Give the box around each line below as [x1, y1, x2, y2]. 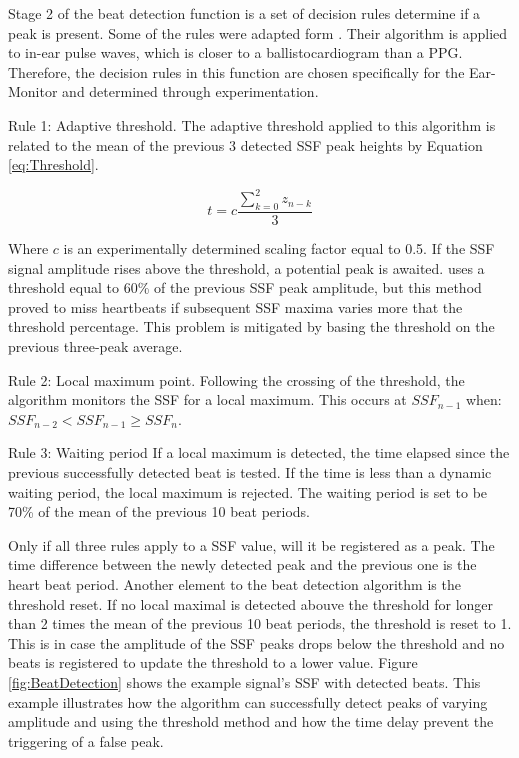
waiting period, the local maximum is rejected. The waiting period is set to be [8, 481, 488, 502]
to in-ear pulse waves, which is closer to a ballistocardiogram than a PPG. [8, 42, 463, 63]
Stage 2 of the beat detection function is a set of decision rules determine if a [8, 3, 481, 23]
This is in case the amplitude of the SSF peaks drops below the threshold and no [8, 632, 505, 653]
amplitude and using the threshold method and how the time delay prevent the [8, 711, 494, 732]
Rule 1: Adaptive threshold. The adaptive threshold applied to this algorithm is [8, 114, 496, 135]
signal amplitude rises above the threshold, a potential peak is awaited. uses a [8, 257, 485, 278]
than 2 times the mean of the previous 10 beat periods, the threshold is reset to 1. [8, 613, 512, 634]
